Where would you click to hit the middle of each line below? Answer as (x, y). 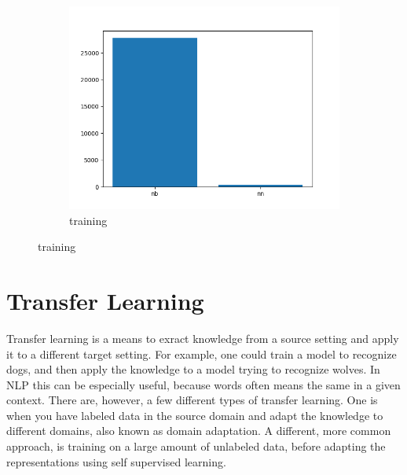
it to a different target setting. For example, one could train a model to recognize (202, 353)
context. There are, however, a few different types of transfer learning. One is (192, 400)
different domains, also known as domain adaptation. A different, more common (199, 431)
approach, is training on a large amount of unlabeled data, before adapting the (196, 446)
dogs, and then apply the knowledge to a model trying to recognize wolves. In (193, 369)
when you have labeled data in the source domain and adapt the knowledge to (195, 415)
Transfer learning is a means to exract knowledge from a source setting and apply (203, 338)
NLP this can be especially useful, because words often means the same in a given (203, 384)
